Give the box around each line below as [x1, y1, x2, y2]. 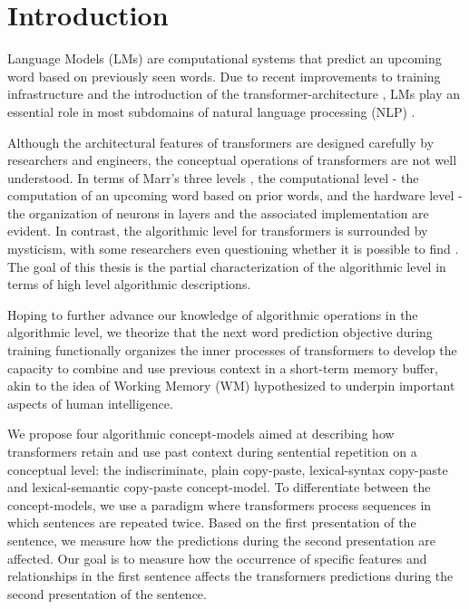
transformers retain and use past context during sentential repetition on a [7, 442, 417, 460]
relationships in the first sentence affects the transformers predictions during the [7, 566, 454, 585]
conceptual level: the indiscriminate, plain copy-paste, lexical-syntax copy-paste [7, 459, 448, 478]
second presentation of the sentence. [7, 584, 207, 603]
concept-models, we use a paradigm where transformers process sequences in [7, 495, 432, 514]
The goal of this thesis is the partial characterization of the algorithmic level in [7, 256, 446, 275]
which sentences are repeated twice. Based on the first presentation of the [7, 513, 416, 532]
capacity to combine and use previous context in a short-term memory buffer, [7, 358, 438, 377]
